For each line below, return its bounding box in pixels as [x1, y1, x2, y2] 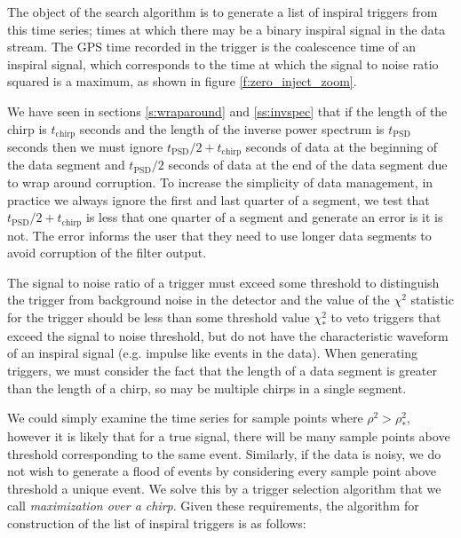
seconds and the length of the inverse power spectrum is [79, 119, 385, 138]
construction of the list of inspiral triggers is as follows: [7, 514, 306, 533]
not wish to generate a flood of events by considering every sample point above [7, 462, 437, 480]
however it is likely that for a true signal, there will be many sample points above [7, 427, 450, 446]
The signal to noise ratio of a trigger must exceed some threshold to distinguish [7, 273, 440, 291]
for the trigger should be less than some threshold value [7, 308, 310, 327]
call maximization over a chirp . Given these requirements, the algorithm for [7, 496, 419, 515]
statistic [410, 290, 454, 309]
